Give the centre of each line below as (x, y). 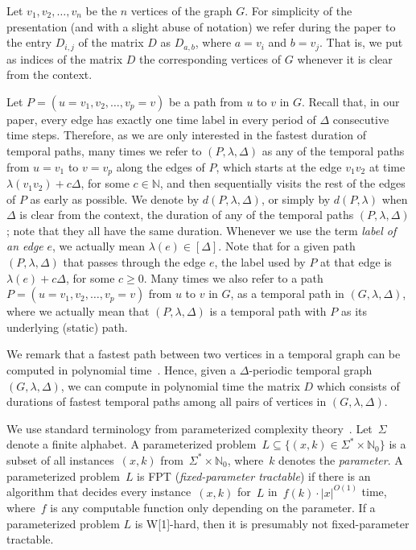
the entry (29, 42)
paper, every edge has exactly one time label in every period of (161, 119)
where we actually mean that (78, 311)
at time (387, 166)
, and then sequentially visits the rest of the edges (282, 183)
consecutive (361, 119)
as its (354, 311)
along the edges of (161, 166)
